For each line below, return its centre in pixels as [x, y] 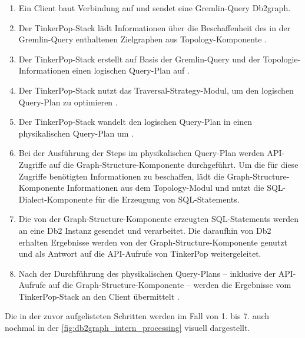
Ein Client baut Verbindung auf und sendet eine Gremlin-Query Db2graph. [155, 8]
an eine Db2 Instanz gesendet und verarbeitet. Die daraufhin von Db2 [145, 230]
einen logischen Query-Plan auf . [131, 70]
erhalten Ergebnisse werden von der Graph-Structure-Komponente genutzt [153, 242]
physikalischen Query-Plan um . [76, 133]
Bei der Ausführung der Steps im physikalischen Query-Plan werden [141, 153]
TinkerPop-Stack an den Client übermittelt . [99, 296]
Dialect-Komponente [56, 199]
